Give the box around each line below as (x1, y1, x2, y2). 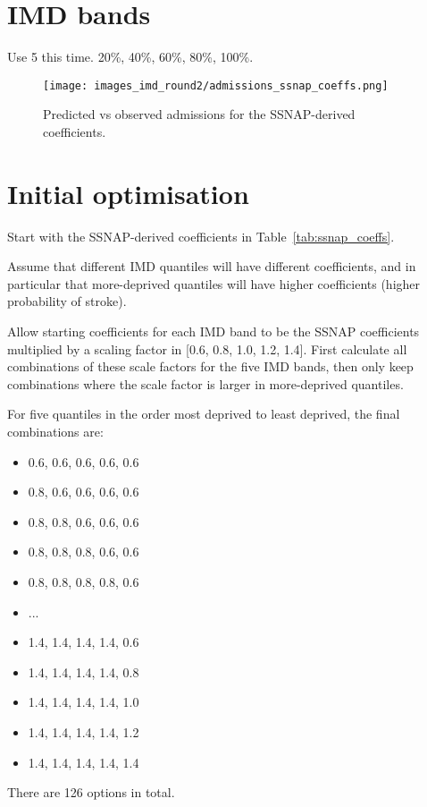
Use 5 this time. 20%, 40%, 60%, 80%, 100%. (7, 47, 254, 66)
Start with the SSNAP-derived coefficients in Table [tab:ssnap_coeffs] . (7, 226, 395, 245)
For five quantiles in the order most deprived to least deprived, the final (7, 404, 400, 423)
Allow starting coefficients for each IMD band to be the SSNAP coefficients (7, 322, 420, 341)
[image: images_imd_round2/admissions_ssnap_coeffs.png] (43, 79, 389, 92)
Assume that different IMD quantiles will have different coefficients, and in (7, 257, 416, 276)
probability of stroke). (7, 292, 127, 310)
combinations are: (7, 422, 104, 441)
